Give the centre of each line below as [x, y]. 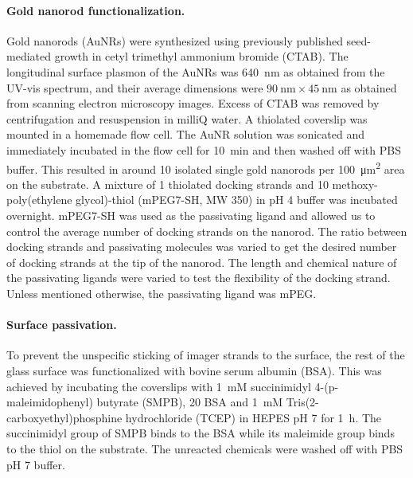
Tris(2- [302, 402]
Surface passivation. [62, 325]
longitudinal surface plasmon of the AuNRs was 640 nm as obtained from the [196, 71]
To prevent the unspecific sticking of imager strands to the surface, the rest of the [206, 355]
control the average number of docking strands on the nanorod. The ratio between [207, 231]
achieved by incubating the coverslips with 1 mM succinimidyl [159, 386]
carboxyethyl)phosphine [64, 417]
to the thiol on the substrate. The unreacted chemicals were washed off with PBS [205, 448]
